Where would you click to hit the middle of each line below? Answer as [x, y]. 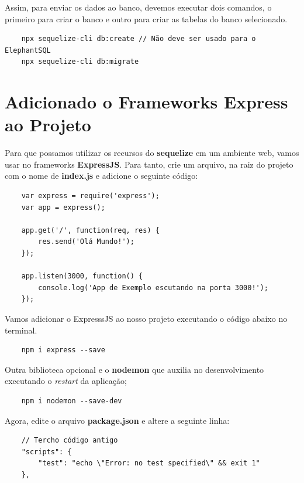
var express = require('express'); [90, 196]
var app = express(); [63, 207]
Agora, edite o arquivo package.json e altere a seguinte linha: [117, 420]
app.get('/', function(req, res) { [90, 230]
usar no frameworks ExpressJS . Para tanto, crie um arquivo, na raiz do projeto [149, 164]
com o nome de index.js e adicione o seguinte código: [101, 176]
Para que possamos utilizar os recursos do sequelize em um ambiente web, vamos [152, 153]
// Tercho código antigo [70, 441]
